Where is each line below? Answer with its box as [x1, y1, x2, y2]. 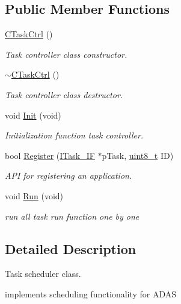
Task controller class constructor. [5, 48, 127, 60]
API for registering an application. [5, 169, 132, 182]
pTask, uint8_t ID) [102, 149, 174, 161]
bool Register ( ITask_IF [5, 149, 95, 161]
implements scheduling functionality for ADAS [5, 287, 177, 300]
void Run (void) [5, 189, 64, 202]
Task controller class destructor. [5, 88, 123, 101]
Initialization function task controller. [5, 129, 144, 141]
